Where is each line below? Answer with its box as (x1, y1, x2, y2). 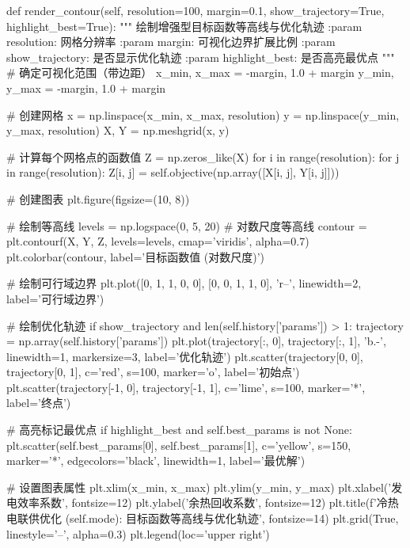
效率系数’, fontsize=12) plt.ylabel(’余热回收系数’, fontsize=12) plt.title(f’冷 (17, 494, 388, 511)
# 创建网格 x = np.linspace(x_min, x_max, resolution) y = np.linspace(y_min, (6, 106, 400, 123)
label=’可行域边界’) (6, 290, 104, 306)
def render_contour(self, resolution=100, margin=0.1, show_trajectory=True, (6, 2, 385, 18)
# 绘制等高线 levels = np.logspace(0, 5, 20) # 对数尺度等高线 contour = (6, 217, 367, 234)
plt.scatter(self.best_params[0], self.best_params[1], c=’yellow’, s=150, (6, 436, 351, 453)
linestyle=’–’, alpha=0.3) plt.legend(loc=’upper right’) (6, 525, 270, 542)
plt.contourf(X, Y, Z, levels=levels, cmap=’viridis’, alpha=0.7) (6, 233, 309, 249)
